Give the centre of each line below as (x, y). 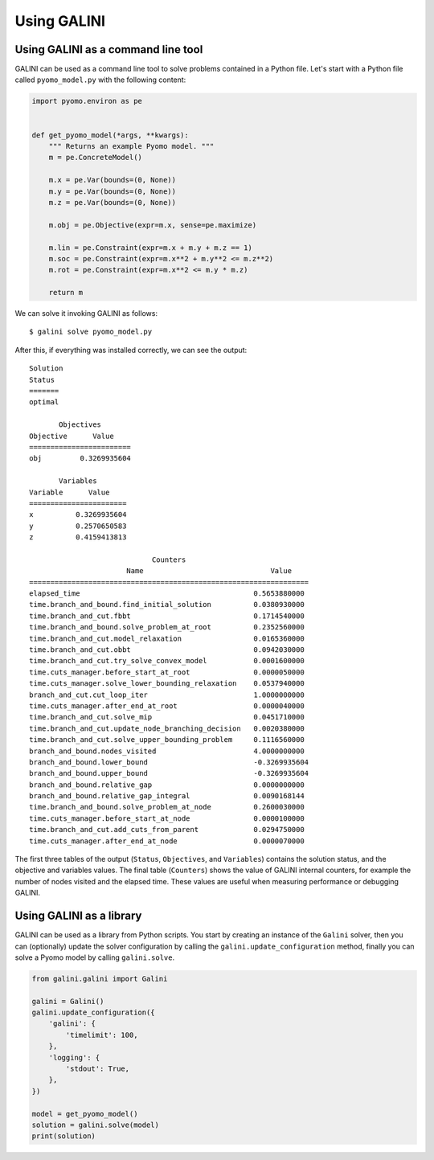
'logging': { (74, 1058)
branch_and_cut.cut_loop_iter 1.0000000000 (167, 695)
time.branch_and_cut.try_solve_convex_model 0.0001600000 (167, 661)
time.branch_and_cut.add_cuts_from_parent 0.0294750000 (167, 830)
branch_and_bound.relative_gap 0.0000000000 (167, 785)
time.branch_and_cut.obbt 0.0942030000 (167, 650)
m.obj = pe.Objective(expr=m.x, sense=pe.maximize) (153, 225)
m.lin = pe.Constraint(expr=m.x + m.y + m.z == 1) (150, 248)
